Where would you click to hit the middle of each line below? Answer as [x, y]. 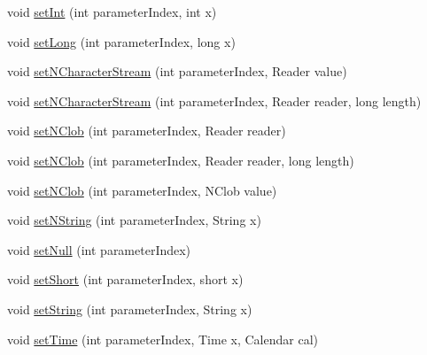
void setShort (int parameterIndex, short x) [125, 279]
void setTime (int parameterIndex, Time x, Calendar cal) [163, 339]
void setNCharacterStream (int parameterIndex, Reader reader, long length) [214, 100]
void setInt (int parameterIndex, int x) [112, 12]
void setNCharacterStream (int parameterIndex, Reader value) [177, 71]
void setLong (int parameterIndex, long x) [121, 41]
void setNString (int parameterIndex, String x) [134, 220]
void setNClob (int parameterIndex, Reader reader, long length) [181, 160]
